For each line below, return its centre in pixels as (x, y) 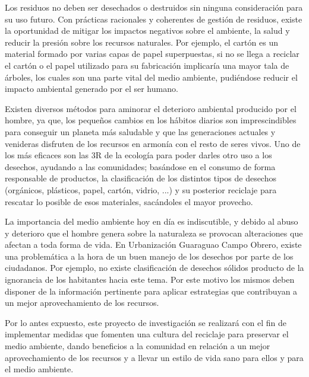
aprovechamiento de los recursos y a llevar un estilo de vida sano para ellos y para (154, 357)
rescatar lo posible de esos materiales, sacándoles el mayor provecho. (129, 201)
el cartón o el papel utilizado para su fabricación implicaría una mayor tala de (147, 65)
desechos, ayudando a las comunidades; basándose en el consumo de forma (140, 166)
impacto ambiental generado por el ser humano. (92, 89)
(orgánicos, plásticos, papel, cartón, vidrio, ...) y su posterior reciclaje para (141, 189)
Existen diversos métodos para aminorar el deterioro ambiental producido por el (151, 108)
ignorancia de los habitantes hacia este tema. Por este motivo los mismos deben (150, 279)
